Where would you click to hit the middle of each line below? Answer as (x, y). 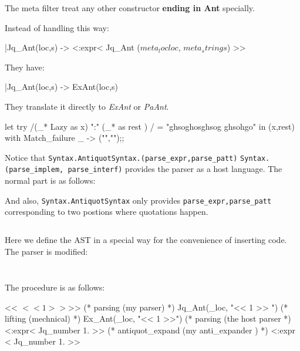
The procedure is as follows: (55, 287)
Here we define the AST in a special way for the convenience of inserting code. (146, 239)
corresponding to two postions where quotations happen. (107, 212)
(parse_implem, (34, 170)
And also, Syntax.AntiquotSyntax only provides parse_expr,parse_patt (138, 200)
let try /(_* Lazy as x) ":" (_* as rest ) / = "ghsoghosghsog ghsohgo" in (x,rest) (150, 126)
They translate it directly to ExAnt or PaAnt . (87, 106)
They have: (25, 67)
